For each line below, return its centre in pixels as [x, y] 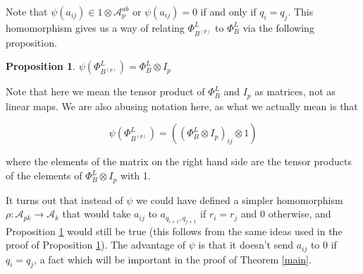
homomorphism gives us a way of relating [95, 27]
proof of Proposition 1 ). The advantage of [96, 245]
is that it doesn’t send [246, 245]
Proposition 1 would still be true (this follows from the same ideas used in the [174, 231]
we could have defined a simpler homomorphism [240, 199]
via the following [278, 27]
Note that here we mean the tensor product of [105, 91]
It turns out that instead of [64, 199]
